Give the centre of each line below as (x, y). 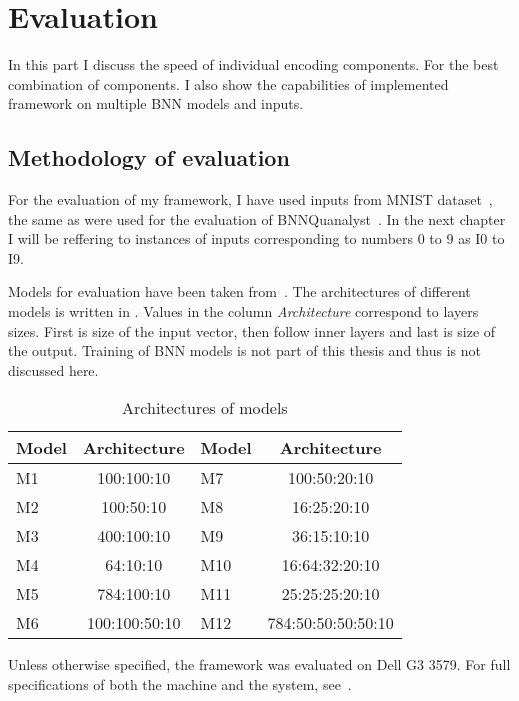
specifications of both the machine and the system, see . (180, 684)
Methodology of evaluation (149, 157)
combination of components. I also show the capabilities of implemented (228, 83)
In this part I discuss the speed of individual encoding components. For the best (253, 64)
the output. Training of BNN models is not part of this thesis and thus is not (244, 350)
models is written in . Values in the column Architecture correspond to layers (243, 311)
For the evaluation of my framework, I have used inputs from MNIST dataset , (250, 199)
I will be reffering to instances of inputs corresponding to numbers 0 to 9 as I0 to (256, 238)
